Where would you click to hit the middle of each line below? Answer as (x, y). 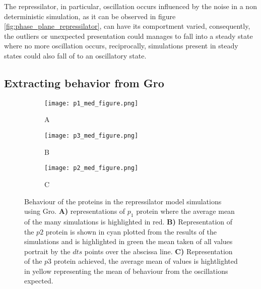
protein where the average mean (185, 211)
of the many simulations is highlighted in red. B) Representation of (128, 221)
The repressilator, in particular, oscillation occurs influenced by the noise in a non (130, 6)
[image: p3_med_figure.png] (91, 136)
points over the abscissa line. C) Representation (158, 251)
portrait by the (47, 251)
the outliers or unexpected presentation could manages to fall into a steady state (128, 36)
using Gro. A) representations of (75, 211)
